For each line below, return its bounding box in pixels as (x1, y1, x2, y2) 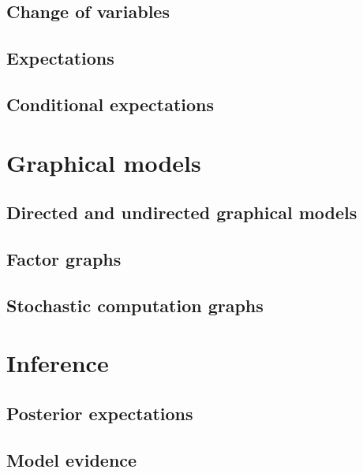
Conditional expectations (6, 91, 215, 116)
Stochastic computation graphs (6, 292, 264, 317)
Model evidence (6, 447, 137, 471)
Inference (6, 347, 109, 379)
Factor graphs (6, 246, 122, 270)
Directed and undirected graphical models (6, 200, 357, 225)
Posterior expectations (6, 400, 193, 425)
